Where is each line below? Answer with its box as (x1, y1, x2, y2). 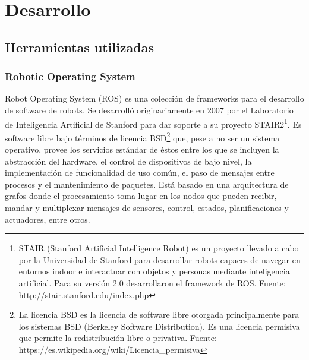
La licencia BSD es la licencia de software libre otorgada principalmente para (18, 308, 299, 321)
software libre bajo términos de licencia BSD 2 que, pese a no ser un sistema (5, 130, 280, 144)
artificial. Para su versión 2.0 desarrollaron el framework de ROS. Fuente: (18, 277, 286, 289)
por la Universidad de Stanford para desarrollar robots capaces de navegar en (18, 253, 301, 266)
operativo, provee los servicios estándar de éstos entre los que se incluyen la (5, 143, 279, 156)
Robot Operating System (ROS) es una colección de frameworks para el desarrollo (5, 92, 304, 105)
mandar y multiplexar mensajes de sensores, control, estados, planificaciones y (5, 201, 289, 214)
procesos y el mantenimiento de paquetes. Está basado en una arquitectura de (5, 178, 289, 190)
